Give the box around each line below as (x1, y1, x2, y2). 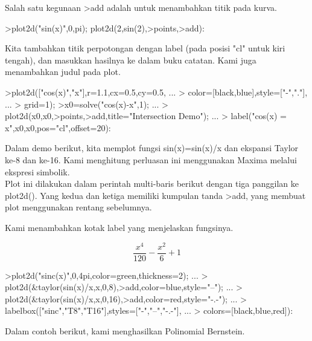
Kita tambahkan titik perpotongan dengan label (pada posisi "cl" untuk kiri (5, 42, 285, 54)
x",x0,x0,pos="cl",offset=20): (5, 121, 111, 134)
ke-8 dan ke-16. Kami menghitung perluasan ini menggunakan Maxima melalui (5, 153, 297, 166)
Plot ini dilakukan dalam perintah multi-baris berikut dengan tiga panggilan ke (5, 177, 299, 190)
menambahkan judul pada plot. (5, 65, 121, 78)
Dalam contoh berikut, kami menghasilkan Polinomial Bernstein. (5, 325, 245, 337)
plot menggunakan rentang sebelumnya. (5, 201, 152, 213)
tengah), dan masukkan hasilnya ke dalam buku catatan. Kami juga (5, 53, 256, 66)
